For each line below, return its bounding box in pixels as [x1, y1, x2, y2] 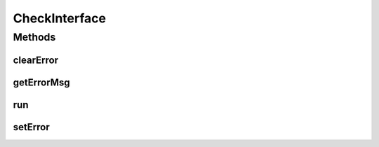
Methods [13, 31, 56, 43]
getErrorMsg [13, 76, 70, 88]
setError [13, 121, 50, 133]
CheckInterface [13, 10, 107, 26]
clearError [13, 54, 59, 66]
